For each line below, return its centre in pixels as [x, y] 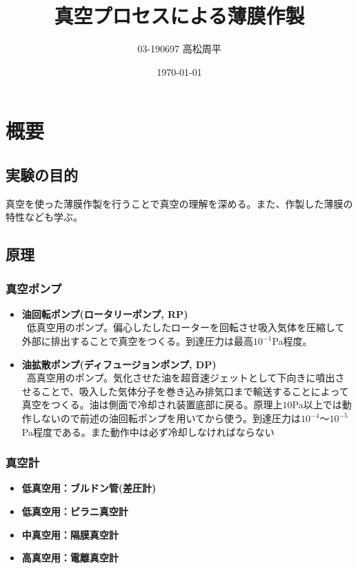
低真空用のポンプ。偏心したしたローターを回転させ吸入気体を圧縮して [186, 327]
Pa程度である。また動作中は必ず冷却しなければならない [148, 431]
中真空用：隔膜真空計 [70, 534]
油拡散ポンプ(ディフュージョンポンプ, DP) [119, 364]
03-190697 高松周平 [179, 49]
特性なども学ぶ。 [44, 217]
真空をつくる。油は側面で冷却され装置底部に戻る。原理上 [152, 405]
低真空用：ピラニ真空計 [75, 511]
